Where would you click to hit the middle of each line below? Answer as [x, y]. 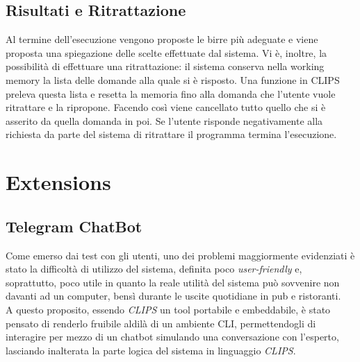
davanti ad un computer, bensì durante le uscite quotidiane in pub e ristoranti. [173, 296]
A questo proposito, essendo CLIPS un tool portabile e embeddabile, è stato [168, 309]
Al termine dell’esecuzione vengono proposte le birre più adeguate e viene [162, 39]
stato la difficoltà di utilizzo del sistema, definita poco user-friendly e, [154, 269]
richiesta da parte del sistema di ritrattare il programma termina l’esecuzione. [171, 134]
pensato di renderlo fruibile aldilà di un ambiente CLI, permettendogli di [161, 323]
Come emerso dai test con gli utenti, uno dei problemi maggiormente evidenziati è [180, 255]
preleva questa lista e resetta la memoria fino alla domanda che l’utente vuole [171, 93]
